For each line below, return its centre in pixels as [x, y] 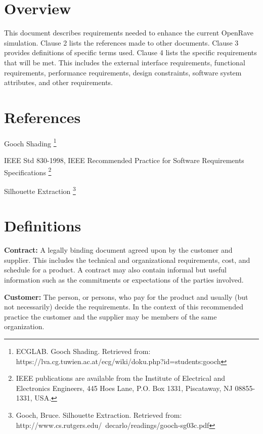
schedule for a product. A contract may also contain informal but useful [115, 270]
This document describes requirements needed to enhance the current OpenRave [129, 33]
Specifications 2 [28, 171]
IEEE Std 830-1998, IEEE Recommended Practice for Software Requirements [124, 160]
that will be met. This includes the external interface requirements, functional [125, 62]
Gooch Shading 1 [30, 142]
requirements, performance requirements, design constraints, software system [123, 72]
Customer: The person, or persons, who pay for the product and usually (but [126, 297]
